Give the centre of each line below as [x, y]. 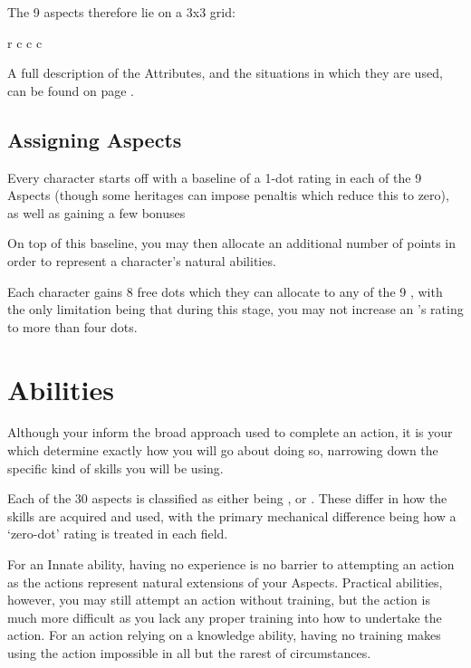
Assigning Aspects [95, 139]
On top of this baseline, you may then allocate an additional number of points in [231, 243]
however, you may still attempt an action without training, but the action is [219, 600]
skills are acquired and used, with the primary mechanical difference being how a [232, 515]
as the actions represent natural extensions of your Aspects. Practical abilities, [225, 582]
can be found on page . [71, 90]
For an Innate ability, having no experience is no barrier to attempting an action [231, 564]
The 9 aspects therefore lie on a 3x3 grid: [121, 12]
